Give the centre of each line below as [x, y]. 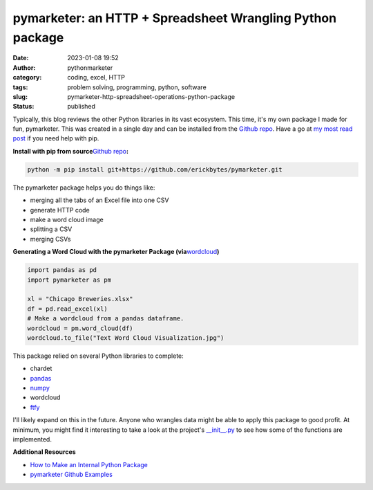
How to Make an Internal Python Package [89, 464]
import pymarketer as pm [69, 280]
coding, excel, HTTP [96, 78]
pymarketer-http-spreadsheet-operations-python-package [151, 96]
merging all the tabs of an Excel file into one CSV [99, 200]
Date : [21, 58]
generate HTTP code [60, 210]
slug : [20, 96]
